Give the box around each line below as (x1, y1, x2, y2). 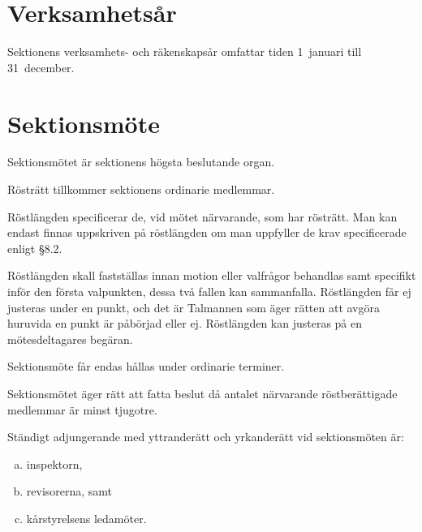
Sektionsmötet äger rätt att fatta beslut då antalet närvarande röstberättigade (7, 384, 398, 401)
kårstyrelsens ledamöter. (26, 509, 147, 526)
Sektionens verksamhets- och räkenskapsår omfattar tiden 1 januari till (7, 43, 362, 60)
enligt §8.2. (7, 239, 62, 256)
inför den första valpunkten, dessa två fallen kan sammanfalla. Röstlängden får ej (7, 283, 411, 299)
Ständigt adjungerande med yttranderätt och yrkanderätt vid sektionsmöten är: (7, 428, 404, 445)
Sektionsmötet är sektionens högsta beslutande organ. (7, 153, 275, 170)
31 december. (7, 58, 75, 75)
